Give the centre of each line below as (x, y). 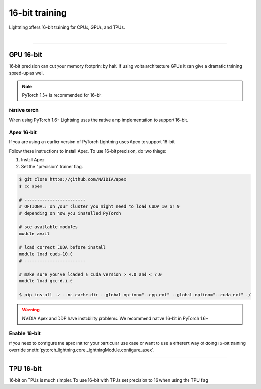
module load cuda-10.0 (46, 254)
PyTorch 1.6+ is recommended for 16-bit (62, 95)
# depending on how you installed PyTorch (70, 213)
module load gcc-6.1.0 (46, 281)
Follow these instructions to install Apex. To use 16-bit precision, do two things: (88, 151)
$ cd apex (31, 186)
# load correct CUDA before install (63, 247)
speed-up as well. (27, 73)
